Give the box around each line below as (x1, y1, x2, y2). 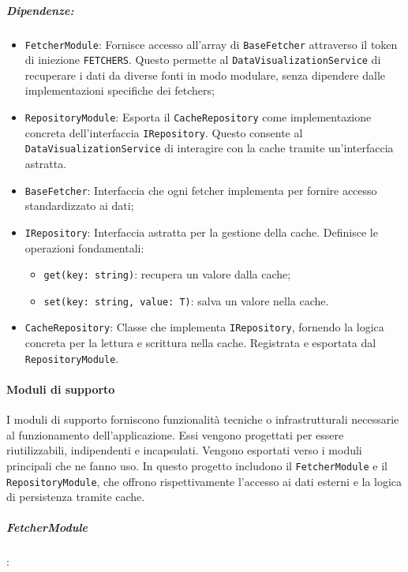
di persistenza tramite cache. (6, 488, 145, 505)
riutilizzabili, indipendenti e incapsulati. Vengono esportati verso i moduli (6, 442, 362, 458)
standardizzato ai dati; (24, 197, 134, 214)
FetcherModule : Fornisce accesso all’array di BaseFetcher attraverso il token (24, 36, 398, 52)
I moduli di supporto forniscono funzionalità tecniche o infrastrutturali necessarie (6, 411, 399, 428)
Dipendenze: (6, 2, 74, 18)
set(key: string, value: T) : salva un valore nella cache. (43, 292, 329, 308)
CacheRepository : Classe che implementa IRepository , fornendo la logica (24, 319, 384, 335)
